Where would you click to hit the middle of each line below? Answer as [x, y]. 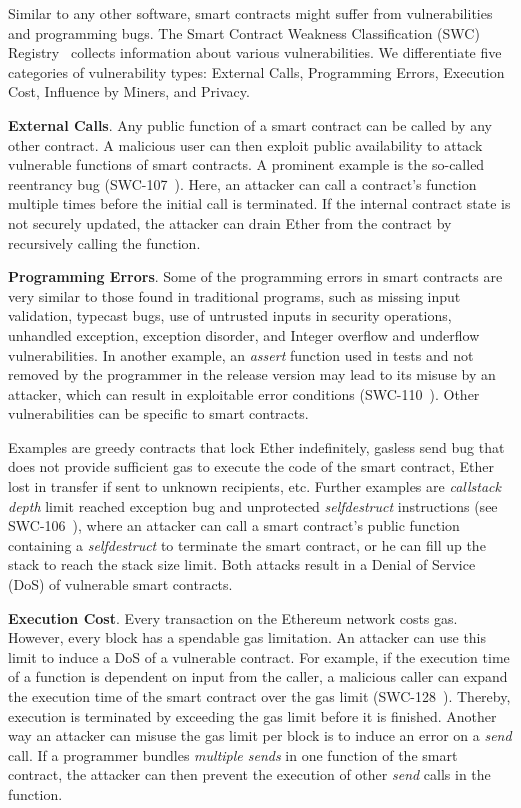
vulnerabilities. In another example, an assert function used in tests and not [241, 354]
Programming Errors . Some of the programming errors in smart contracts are [255, 276]
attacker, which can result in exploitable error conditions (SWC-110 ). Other [244, 393]
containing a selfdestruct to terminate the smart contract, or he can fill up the [247, 544]
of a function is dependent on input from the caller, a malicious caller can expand [258, 676]
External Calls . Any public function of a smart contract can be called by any [250, 124]
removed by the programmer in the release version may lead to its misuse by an [252, 374]
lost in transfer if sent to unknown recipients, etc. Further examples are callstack [254, 486]
